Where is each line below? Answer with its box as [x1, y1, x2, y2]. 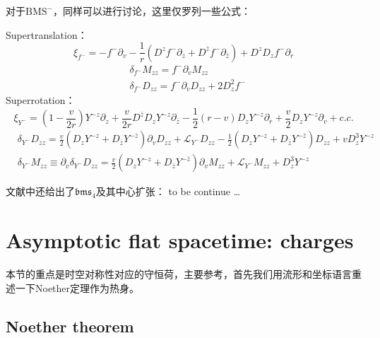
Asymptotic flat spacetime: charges [6, 226, 354, 255]
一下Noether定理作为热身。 [15, 280, 140, 295]
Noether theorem [6, 315, 134, 337]
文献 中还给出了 [6, 184, 75, 199]
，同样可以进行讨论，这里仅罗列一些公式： [52, 4, 251, 18]
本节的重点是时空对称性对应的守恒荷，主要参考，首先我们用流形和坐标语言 [6, 266, 352, 281]
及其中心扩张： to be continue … [95, 184, 241, 199]
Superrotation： [6, 93, 76, 107]
